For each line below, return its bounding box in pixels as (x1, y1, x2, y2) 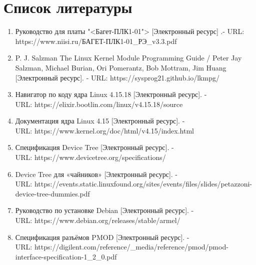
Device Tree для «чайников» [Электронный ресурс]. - (15, 168, 178, 179)
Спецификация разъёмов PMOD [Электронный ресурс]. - (15, 231, 189, 242)
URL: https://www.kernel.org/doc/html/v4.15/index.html (15, 125, 194, 135)
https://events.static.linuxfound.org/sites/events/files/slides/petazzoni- (34, 178, 252, 189)
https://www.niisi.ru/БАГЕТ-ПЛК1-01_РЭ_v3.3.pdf (15, 35, 177, 46)
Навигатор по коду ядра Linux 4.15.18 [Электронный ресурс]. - (15, 89, 207, 99)
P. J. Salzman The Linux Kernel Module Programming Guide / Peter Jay (15, 52, 242, 63)
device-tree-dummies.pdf (15, 188, 90, 198)
